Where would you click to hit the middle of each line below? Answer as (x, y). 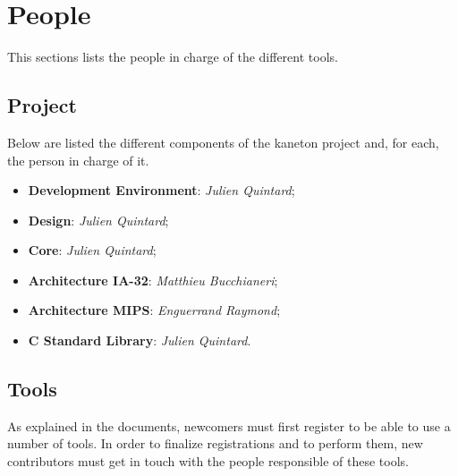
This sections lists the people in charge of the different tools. (173, 57)
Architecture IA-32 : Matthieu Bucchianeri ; (153, 280)
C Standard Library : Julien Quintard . (140, 340)
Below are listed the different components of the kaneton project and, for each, (223, 142)
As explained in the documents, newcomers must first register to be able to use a (229, 425)
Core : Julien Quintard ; (92, 250)
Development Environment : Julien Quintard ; (161, 190)
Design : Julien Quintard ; (98, 220)
